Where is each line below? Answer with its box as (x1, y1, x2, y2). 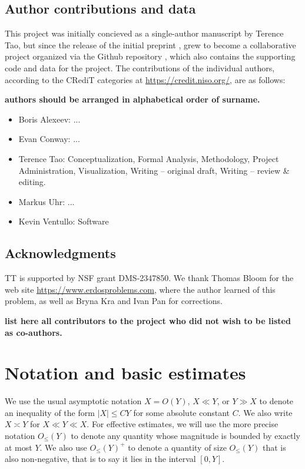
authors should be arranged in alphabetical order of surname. (5, 93, 260, 105)
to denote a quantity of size (128, 441, 227, 453)
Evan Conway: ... (18, 133, 80, 145)
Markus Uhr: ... (18, 195, 75, 207)
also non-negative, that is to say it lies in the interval (5, 453, 196, 465)
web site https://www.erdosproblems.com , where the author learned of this (5, 283, 276, 295)
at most (5, 441, 32, 453)
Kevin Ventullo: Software (18, 215, 109, 227)
